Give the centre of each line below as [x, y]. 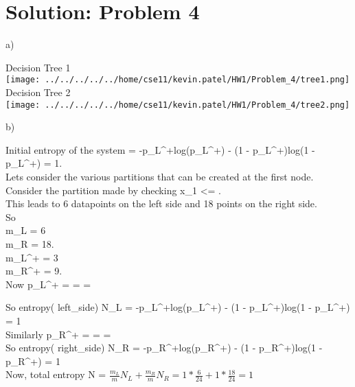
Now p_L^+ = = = [48, 284]
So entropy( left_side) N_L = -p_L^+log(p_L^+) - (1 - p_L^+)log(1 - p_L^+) [178, 307]
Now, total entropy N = [56, 374]
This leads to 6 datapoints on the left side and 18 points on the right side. [161, 203]
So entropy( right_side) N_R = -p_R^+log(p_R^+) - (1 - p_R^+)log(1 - [164, 348]
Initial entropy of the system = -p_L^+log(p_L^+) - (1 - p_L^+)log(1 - [160, 149]
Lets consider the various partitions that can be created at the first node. [160, 176]
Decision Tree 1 [38, 67]
